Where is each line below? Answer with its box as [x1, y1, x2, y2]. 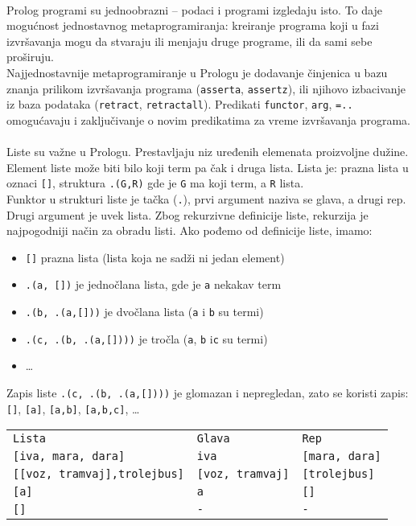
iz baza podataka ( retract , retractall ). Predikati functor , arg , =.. [6, 96, 353, 113]
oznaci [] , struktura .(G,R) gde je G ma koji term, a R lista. [6, 175, 304, 191]
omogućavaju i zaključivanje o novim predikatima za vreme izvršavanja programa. [6, 111, 410, 128]
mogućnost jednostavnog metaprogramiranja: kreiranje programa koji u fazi [6, 17, 379, 34]
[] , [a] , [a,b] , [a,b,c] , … [6, 400, 140, 417]
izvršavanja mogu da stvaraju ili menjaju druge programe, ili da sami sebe [6, 32, 373, 49]
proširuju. [6, 48, 54, 65]
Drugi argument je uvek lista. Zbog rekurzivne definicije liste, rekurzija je [6, 206, 369, 223]
